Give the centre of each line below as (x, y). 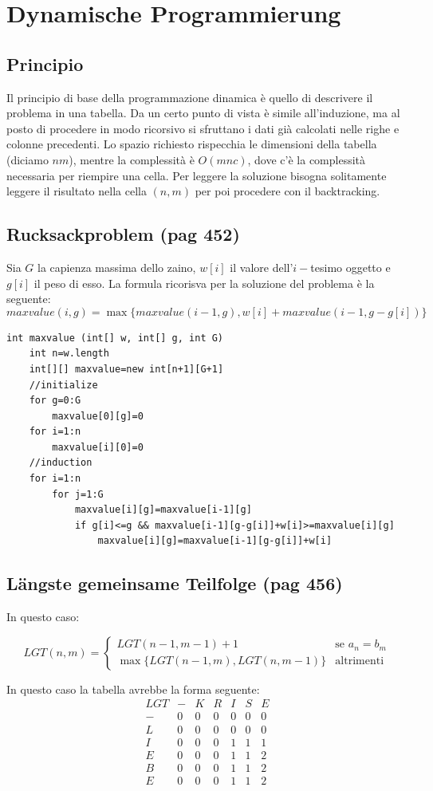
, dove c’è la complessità (307, 159)
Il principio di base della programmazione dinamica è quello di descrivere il (190, 97)
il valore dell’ (262, 267)
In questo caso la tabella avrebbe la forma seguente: (133, 689)
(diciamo (28, 159)
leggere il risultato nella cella (77, 191)
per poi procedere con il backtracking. (287, 191)
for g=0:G (55, 401)
